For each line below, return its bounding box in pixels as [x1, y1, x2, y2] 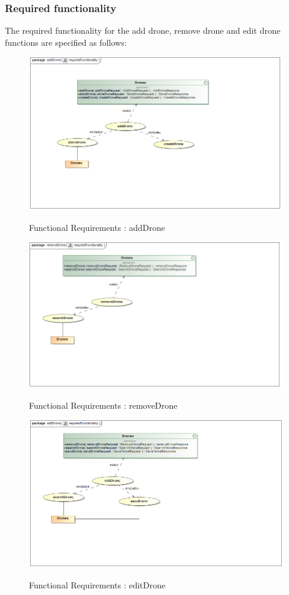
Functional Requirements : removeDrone [29, 398, 178, 411]
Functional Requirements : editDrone [29, 579, 166, 591]
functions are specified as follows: [5, 36, 127, 48]
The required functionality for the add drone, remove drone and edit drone [5, 24, 281, 37]
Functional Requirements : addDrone [29, 221, 165, 233]
